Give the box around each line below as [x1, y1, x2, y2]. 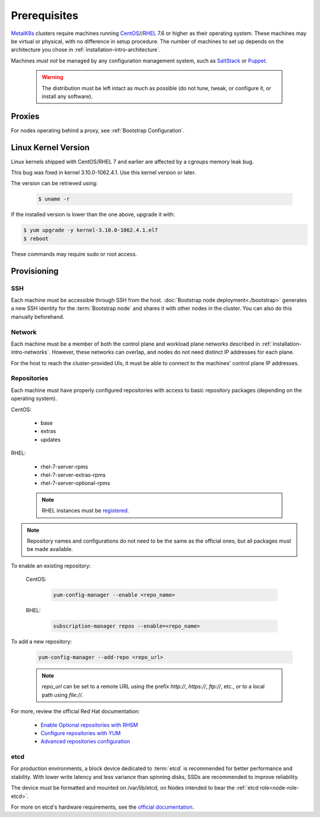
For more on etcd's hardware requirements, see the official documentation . [11, 803, 194, 810]
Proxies [11, 111, 40, 121]
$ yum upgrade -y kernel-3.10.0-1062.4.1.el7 [23, 227, 158, 234]
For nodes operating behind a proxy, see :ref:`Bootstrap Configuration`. [11, 126, 185, 134]
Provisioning [11, 266, 59, 276]
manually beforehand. [11, 313, 65, 320]
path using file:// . [41, 691, 84, 698]
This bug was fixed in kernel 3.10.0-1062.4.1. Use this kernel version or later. [11, 169, 196, 176]
